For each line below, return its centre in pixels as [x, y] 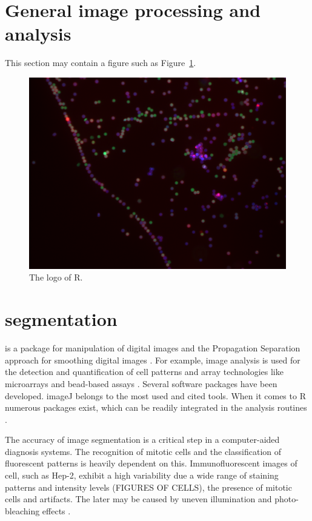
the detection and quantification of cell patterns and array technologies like [144, 372]
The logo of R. [56, 277]
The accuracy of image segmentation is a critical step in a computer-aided [142, 440]
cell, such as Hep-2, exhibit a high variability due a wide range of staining [142, 475]
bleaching [22, 510]
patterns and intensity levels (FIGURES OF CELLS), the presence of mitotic [148, 487]
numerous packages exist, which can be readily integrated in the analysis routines [156, 407]
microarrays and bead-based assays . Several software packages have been [141, 383]
